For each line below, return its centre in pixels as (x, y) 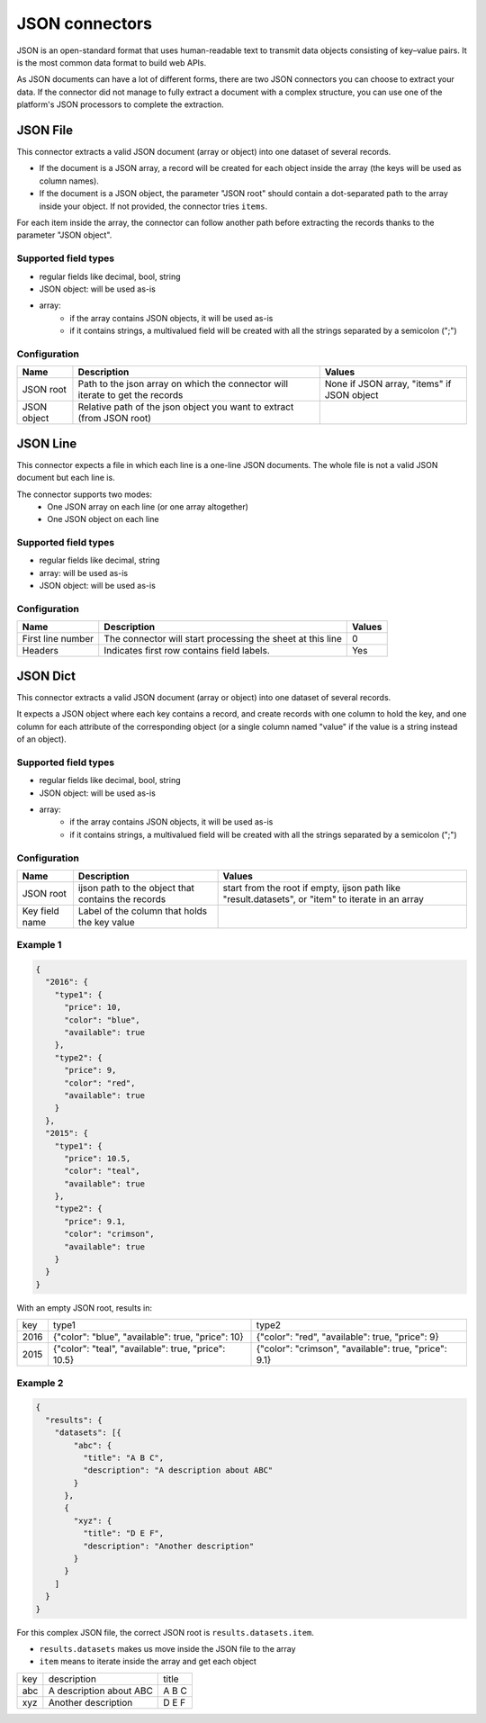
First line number (58, 639)
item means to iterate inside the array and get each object (148, 1662)
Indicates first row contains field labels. (187, 651)
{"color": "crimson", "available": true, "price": (351, 1349)
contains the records (122, 898)
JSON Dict (46, 676)
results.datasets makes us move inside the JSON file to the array (167, 1648)
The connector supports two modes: (85, 494)
